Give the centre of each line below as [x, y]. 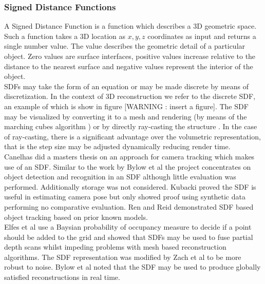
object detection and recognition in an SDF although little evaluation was [120, 177]
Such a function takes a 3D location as [65, 36]
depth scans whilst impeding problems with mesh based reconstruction [115, 247]
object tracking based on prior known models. [76, 217]
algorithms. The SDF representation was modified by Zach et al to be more [123, 257]
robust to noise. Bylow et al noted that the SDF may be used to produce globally [132, 267]
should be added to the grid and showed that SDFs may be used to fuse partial [129, 237]
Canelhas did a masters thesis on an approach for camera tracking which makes [129, 156]
